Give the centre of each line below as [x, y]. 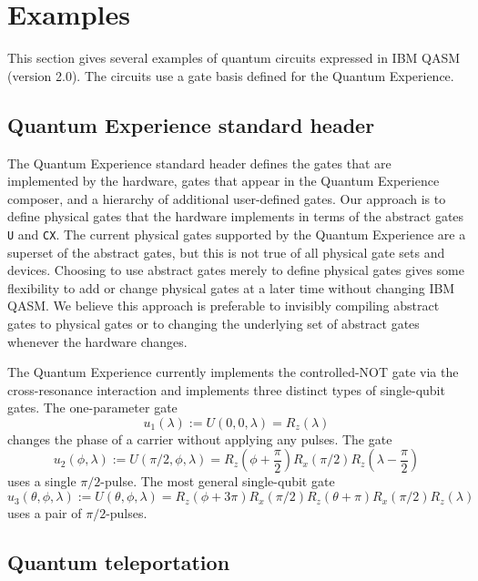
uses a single [42, 481]
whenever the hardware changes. [97, 341]
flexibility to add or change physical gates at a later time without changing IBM [231, 287]
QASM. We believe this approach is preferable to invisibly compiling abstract [224, 306]
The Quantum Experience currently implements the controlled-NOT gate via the [233, 372]
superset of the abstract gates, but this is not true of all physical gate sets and [226, 252]
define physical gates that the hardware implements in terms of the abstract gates [236, 216]
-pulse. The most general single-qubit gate [218, 481]
